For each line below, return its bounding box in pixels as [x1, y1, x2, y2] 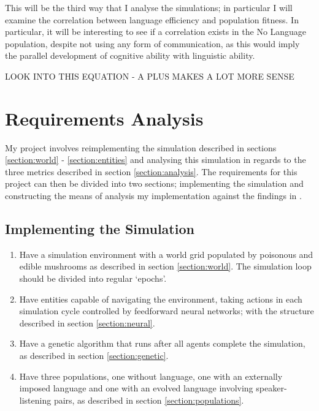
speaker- [256, 382, 287, 394]
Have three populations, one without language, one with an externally [19, 369, 283, 382]
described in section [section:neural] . [19, 316, 155, 329]
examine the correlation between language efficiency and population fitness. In [5, 13, 299, 26]
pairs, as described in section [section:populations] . [53, 393, 244, 406]
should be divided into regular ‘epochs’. [19, 272, 167, 285]
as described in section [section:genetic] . [19, 349, 169, 362]
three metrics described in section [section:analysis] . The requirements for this [5, 165, 298, 178]
